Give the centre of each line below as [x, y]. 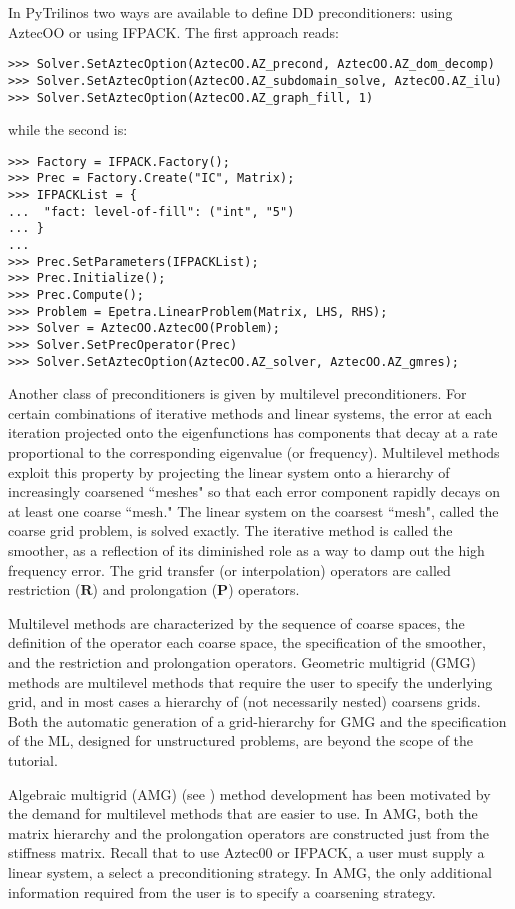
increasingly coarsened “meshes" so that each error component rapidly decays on [254, 491]
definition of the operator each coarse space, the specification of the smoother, [247, 642]
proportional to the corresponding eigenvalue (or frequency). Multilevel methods [254, 452]
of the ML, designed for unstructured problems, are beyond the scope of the [241, 740]
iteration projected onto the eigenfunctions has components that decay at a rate [253, 432]
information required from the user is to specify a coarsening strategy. [222, 891]
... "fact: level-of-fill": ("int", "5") [151, 211]
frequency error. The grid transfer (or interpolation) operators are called [229, 569]
